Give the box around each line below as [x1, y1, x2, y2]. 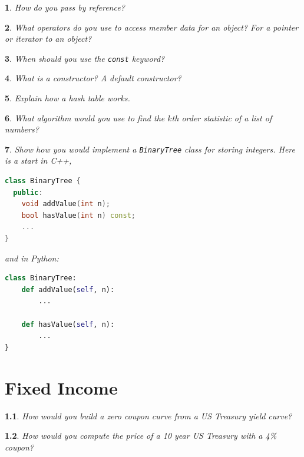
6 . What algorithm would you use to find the [5, 111, 165, 124]
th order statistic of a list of [171, 111, 272, 124]
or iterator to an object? [5, 32, 92, 45]
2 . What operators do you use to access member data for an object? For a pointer [5, 21, 299, 33]
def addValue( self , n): [21, 285, 115, 294]
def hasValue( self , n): [21, 320, 115, 329]
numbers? [5, 123, 39, 135]
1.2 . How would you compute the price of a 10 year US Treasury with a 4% [5, 429, 277, 442]
